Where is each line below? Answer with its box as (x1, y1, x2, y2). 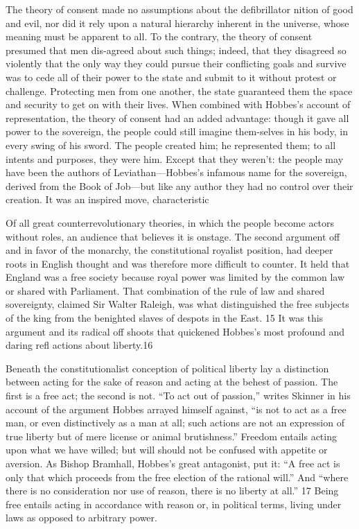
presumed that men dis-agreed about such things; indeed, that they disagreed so (6, 42, 347, 57)
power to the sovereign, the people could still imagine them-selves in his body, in (6, 124, 348, 139)
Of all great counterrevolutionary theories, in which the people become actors (6, 215, 335, 229)
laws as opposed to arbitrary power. (6, 510, 157, 525)
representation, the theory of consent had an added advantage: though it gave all (6, 110, 349, 125)
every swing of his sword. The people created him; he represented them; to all (6, 137, 336, 152)
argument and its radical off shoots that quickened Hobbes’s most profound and (6, 324, 345, 338)
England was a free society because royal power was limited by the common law (6, 270, 344, 284)
